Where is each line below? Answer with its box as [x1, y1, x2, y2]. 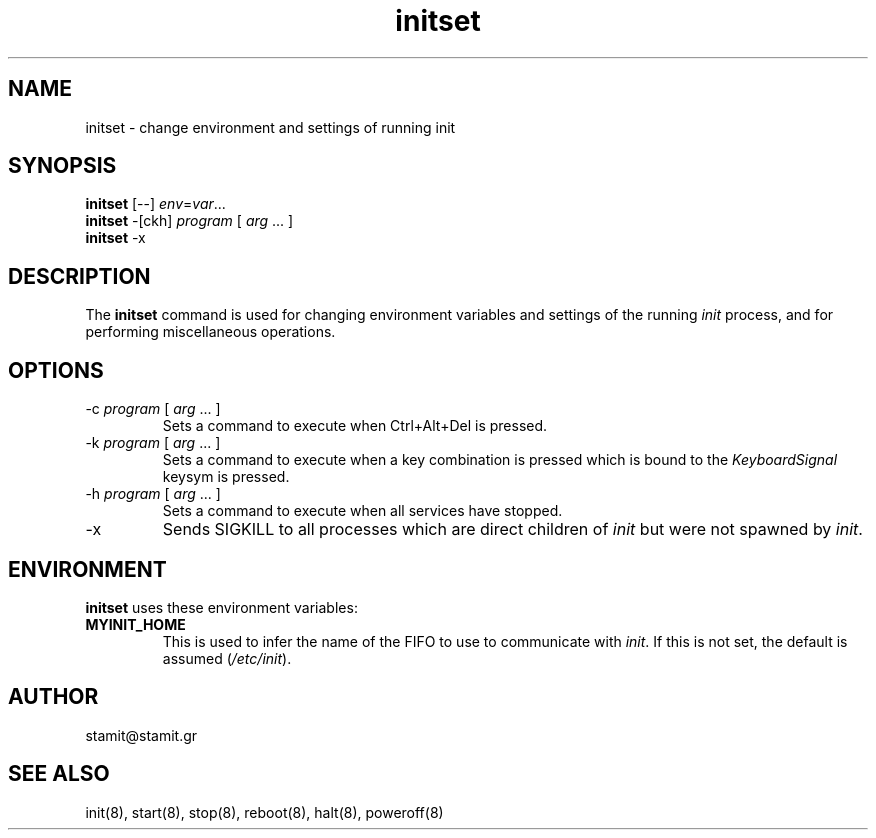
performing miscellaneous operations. [85, 323, 336, 341]
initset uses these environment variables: [85, 598, 358, 616]
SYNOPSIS [8, 153, 117, 179]
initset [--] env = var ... [85, 195, 226, 213]
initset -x [85, 229, 146, 247]
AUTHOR [8, 684, 99, 710]
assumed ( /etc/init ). [162, 649, 292, 667]
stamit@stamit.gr [85, 726, 198, 744]
